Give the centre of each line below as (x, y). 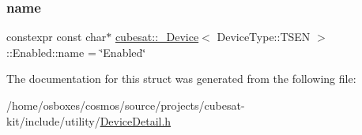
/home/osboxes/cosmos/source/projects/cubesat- (126, 105)
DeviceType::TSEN (264, 37)
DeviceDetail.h (136, 120)
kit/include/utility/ (53, 120)
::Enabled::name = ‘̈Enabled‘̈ (76, 52)
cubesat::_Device (157, 37)
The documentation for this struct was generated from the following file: (181, 79)
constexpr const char (57, 37)
